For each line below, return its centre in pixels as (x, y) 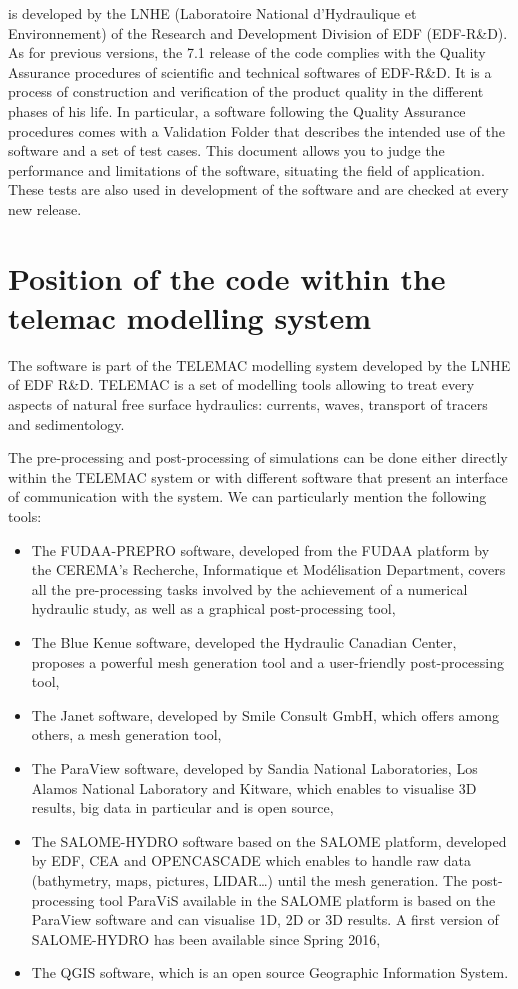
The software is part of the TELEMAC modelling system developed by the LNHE (259, 364)
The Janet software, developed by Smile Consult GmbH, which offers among (265, 714)
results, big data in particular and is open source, (182, 807)
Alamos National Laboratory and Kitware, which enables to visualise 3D (254, 787)
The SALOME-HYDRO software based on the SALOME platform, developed (269, 840)
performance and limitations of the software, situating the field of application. (246, 169)
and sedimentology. (66, 423)
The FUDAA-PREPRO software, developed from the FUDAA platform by (260, 549)
